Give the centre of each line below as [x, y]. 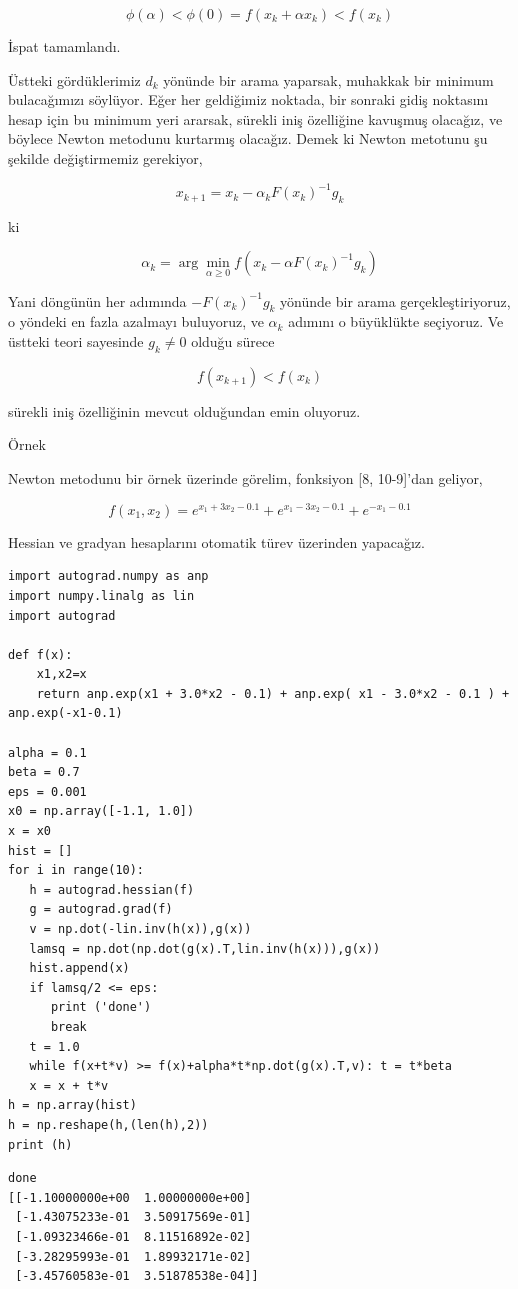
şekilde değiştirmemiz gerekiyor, [105, 157]
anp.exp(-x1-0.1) [65, 713]
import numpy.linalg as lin [101, 595]
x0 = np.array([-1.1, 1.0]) [101, 811]
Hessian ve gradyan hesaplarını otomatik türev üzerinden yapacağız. [216, 541]
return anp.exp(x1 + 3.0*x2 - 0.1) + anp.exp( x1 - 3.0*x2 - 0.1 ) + [273, 693]
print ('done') [101, 1007]
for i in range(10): [76, 870]
